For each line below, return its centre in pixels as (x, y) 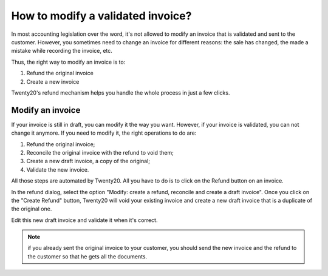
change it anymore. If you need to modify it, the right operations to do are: (104, 133)
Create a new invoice (53, 81)
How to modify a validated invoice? (101, 16)
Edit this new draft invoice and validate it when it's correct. (84, 220)
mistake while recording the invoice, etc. (62, 51)
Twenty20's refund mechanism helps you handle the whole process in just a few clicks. (121, 93)
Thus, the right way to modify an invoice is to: (68, 62)
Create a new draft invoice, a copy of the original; (88, 161)
